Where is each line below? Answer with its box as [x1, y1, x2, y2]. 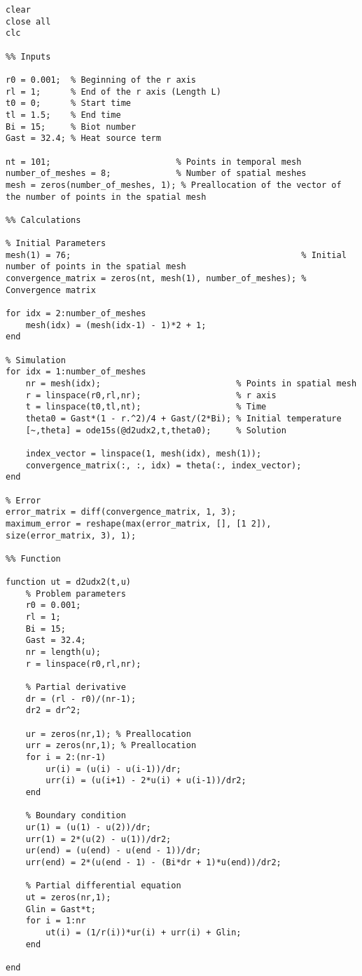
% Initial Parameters [6, 238, 106, 249]
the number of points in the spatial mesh [6, 191, 207, 202]
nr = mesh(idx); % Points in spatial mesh [25, 379, 357, 388]
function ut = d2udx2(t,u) [6, 577, 131, 588]
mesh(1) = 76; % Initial [6, 250, 347, 260]
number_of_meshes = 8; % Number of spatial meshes [6, 168, 307, 179]
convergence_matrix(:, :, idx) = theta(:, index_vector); [25, 460, 302, 470]
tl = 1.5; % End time [6, 109, 121, 120]
